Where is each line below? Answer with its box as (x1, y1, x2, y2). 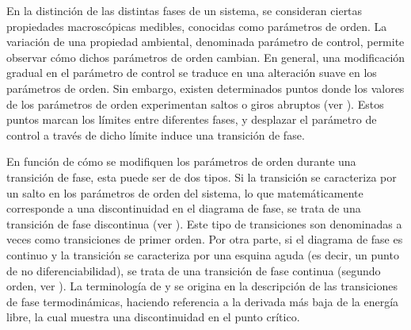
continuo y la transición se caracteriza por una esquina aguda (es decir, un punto (6, 246, 399, 263)
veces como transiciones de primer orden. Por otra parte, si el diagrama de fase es (6, 231, 403, 247)
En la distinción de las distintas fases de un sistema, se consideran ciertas (6, 2, 363, 18)
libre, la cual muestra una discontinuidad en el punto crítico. (6, 309, 300, 325)
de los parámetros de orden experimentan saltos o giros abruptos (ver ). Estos (6, 95, 384, 112)
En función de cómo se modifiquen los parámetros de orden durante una (6, 153, 356, 170)
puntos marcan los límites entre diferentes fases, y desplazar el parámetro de (6, 111, 377, 128)
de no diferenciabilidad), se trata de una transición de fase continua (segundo (6, 262, 381, 278)
